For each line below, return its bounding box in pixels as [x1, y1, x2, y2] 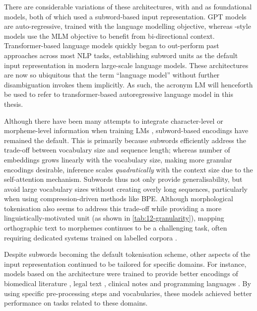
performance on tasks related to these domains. [4, 298, 148, 308]
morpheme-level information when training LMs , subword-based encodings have [4, 125, 249, 136]
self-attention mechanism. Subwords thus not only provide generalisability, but [4, 174, 243, 184]
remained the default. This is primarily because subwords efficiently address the [4, 135, 246, 145]
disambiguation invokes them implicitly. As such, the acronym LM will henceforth [4, 79, 253, 89]
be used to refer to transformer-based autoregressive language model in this [4, 89, 233, 99]
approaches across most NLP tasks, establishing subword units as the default [4, 50, 238, 60]
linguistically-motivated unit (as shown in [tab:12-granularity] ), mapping [4, 213, 224, 223]
